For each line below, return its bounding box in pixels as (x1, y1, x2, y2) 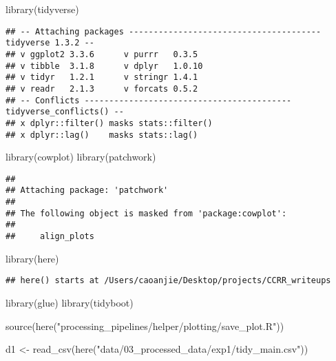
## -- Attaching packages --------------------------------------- (6, 26, 322, 37)
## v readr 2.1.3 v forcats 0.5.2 (6, 83, 198, 94)
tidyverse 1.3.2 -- (6, 38, 94, 48)
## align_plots (6, 231, 94, 242)
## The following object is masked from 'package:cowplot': (6, 208, 287, 218)
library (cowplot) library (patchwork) (6, 149, 156, 164)
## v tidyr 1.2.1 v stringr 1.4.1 (6, 72, 198, 83)
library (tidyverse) (6, 2, 79, 16)
